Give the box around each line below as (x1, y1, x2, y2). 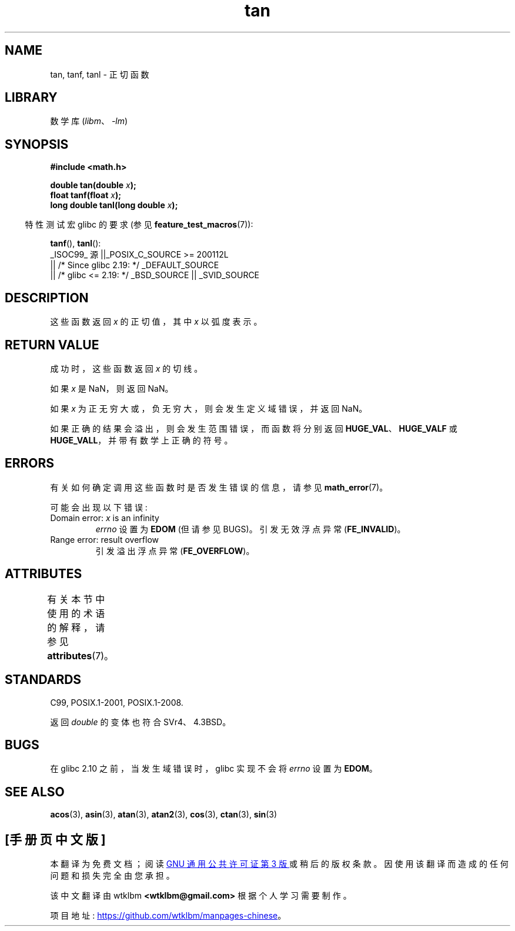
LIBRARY (5, 90, 58, 105)
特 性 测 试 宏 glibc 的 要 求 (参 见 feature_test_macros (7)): (25, 219, 253, 230)
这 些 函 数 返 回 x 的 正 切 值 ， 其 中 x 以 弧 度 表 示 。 (50, 316, 262, 327)
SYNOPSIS (5, 136, 69, 152)
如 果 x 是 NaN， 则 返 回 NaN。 (50, 383, 173, 393)
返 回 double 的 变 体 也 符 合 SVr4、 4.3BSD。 (50, 716, 231, 727)
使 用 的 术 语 (47, 607, 105, 619)
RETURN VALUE (5, 337, 99, 352)
